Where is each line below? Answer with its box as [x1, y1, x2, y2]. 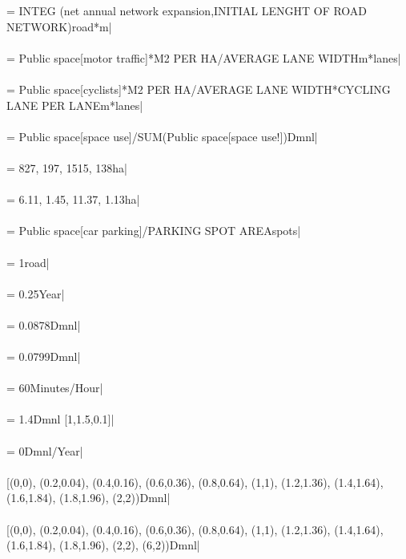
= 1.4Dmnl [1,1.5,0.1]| [6, 411, 115, 427]
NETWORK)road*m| [6, 18, 112, 34]
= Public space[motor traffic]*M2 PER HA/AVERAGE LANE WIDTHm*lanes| [6, 49, 401, 66]
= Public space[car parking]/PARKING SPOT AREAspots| [6, 222, 301, 239]
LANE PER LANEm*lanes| [6, 96, 143, 113]
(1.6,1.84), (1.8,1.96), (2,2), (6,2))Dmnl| [6, 537, 200, 553]
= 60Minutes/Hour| [6, 379, 103, 396]
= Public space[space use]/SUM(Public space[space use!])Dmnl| [6, 128, 318, 144]
